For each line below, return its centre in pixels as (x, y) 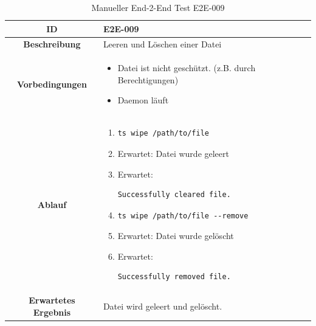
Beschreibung (52, 44)
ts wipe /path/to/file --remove (183, 216)
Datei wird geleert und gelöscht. (163, 306)
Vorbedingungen (52, 84)
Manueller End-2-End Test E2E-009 (158, 7)
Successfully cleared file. (174, 195)
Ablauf (52, 204)
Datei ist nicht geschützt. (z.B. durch (187, 68)
